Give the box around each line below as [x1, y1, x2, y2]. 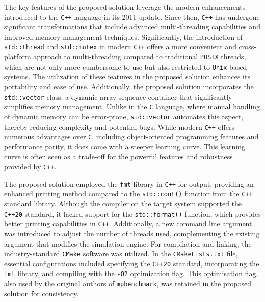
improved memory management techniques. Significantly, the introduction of [4, 31, 243, 42]
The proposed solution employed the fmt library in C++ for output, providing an [4, 178, 254, 189]
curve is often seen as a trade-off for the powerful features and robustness [4, 151, 233, 162]
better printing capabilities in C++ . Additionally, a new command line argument [4, 218, 252, 229]
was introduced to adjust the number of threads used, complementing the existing [4, 228, 260, 238]
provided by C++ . [4, 161, 57, 172]
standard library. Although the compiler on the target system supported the [4, 198, 242, 209]
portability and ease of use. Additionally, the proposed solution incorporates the [4, 81, 254, 92]
